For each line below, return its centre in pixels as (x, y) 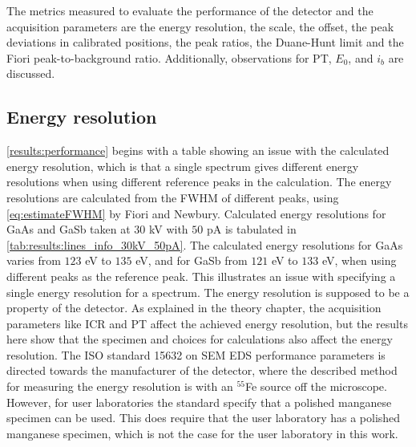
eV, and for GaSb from (192, 260)
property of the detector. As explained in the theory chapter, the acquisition (194, 308)
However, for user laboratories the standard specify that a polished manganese (199, 402)
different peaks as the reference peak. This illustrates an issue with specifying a (201, 276)
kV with (169, 229)
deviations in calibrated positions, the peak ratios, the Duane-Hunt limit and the (205, 42)
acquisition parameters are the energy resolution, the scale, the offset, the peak (200, 26)
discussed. (31, 73)
